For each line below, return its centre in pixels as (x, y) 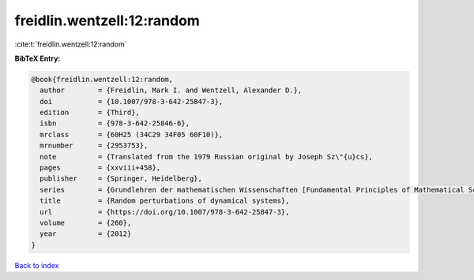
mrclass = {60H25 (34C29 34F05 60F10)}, (132, 134)
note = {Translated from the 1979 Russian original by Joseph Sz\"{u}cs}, (206, 157)
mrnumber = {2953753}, (94, 146)
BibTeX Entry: (38, 58)
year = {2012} (86, 234)
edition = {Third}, (90, 113)
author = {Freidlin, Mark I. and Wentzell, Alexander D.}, (171, 90)
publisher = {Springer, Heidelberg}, (121, 179)
